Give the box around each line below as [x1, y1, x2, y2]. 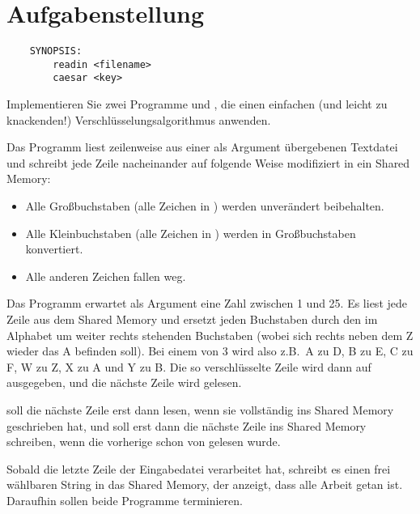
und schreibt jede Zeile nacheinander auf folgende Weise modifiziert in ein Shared [6, 154, 410, 171]
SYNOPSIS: [29, 45, 83, 57]
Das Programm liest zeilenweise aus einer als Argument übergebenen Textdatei [6, 138, 398, 155]
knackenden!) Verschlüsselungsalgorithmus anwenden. [6, 111, 271, 128]
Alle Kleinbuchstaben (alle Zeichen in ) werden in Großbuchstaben [25, 224, 356, 241]
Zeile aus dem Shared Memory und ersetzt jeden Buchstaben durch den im [6, 311, 378, 328]
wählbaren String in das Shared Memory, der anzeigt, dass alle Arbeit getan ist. [6, 476, 403, 493]
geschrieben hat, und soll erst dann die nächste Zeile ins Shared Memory [6, 417, 367, 434]
